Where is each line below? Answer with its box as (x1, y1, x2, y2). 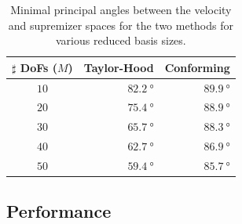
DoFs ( (20, 59, 57, 75)
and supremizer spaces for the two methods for (8, 16, 233, 33)
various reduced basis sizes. (56, 32, 186, 49)
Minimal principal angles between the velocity (10, 2, 232, 17)
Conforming (164, 59, 230, 75)
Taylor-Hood (83, 59, 154, 75)
